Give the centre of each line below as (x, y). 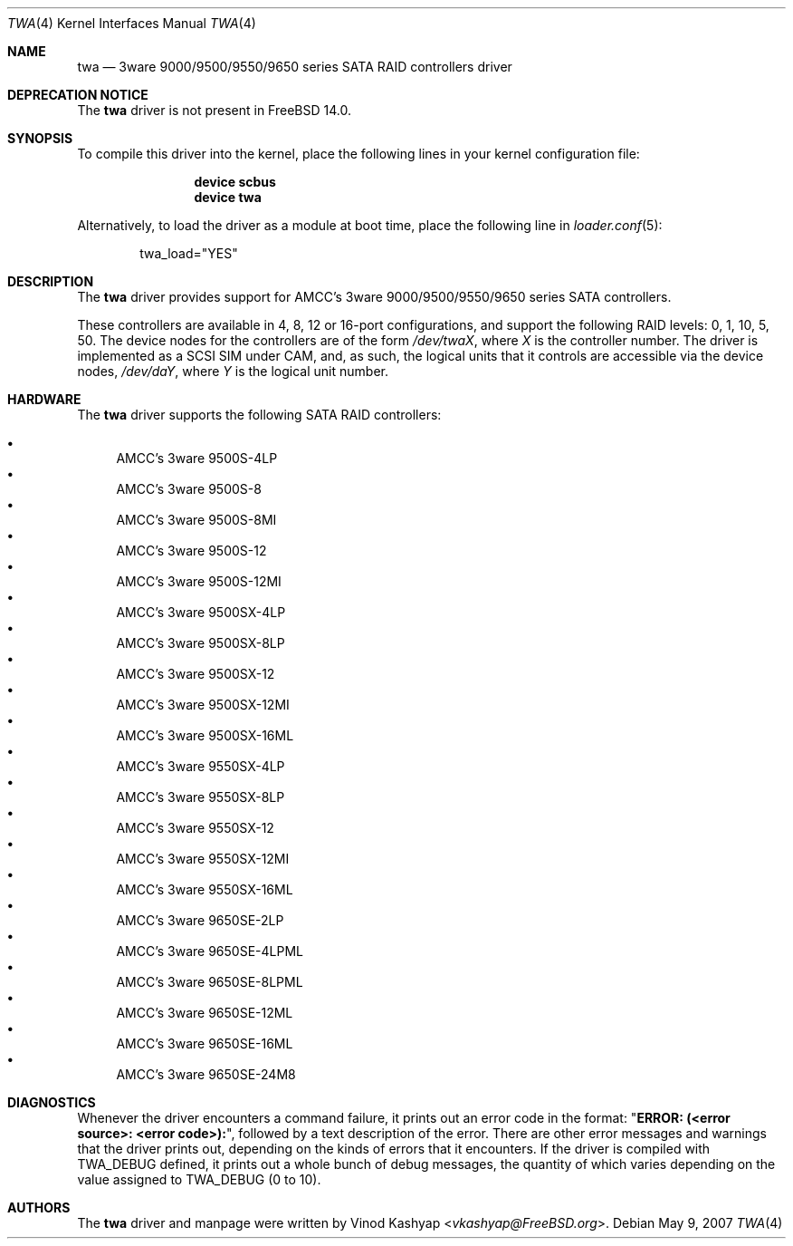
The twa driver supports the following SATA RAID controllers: (259, 415)
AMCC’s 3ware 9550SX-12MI (203, 859)
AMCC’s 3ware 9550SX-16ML (205, 889)
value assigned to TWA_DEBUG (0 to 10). (199, 1179)
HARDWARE (44, 399)
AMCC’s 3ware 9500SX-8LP (201, 643)
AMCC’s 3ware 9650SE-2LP (200, 920)
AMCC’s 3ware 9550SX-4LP (201, 766)
